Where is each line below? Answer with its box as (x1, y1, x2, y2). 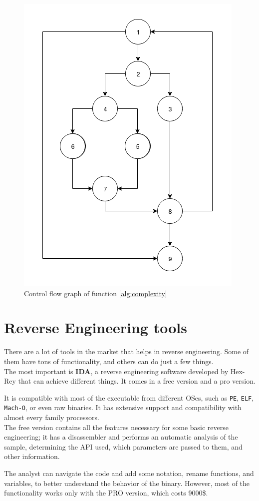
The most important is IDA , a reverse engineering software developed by (4, 366, 229, 376)
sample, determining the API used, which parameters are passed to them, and (4, 441, 243, 452)
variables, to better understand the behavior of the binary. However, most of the (4, 478, 250, 488)
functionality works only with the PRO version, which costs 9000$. (4, 488, 208, 498)
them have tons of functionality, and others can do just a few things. (4, 356, 214, 366)
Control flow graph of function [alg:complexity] (24, 288, 167, 298)
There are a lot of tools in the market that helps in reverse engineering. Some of (4, 346, 249, 357)
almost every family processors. (4, 412, 99, 422)
